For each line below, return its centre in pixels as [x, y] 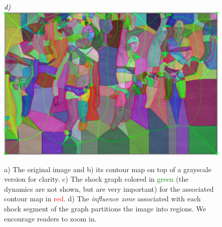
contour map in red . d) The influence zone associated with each [102, 199]
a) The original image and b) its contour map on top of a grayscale [108, 169]
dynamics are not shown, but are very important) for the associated [109, 188]
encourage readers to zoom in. [50, 218]
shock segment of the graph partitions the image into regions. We [105, 208]
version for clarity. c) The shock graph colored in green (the [96, 179]
